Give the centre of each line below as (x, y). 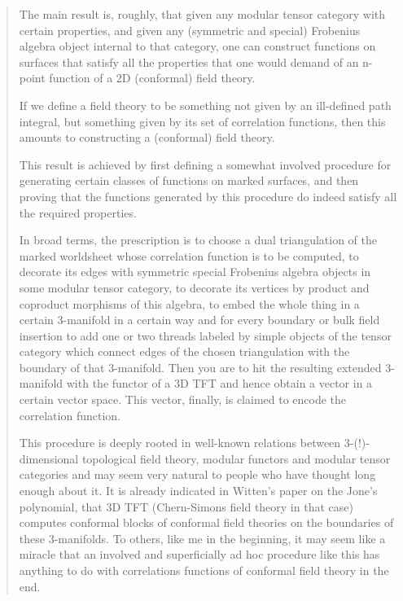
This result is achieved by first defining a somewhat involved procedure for (205, 164)
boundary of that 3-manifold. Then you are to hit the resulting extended (200, 367)
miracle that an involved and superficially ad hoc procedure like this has (199, 554)
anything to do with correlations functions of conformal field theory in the (204, 570)
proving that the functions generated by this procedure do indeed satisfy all (208, 196)
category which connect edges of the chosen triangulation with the (184, 351)
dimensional (49, 458)
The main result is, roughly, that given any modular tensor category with (202, 14)
